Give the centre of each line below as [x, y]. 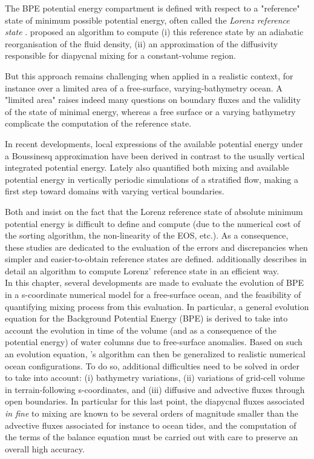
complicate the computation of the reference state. [98, 123]
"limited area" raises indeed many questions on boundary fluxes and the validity [153, 100]
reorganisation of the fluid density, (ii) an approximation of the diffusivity [142, 43]
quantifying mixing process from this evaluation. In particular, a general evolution [157, 306]
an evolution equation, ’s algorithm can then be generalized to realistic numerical [155, 354]
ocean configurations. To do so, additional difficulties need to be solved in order [152, 365]
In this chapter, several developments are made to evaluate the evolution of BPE [155, 282]
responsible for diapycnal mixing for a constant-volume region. [120, 55]
